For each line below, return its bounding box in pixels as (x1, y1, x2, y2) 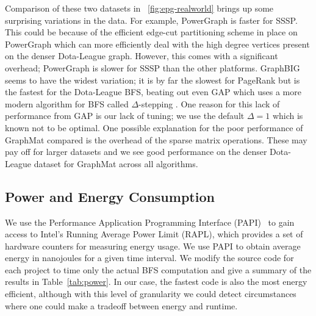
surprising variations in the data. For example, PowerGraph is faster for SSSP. (5, 13, 298, 26)
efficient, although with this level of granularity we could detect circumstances (5, 287, 296, 300)
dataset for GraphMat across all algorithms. (34, 157, 198, 170)
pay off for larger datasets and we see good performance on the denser (5, 145, 267, 158)
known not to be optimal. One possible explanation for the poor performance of (5, 121, 303, 134)
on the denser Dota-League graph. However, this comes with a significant (5, 49, 278, 62)
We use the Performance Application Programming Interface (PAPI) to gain (5, 215, 295, 228)
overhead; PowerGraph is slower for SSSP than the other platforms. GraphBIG (5, 61, 300, 74)
